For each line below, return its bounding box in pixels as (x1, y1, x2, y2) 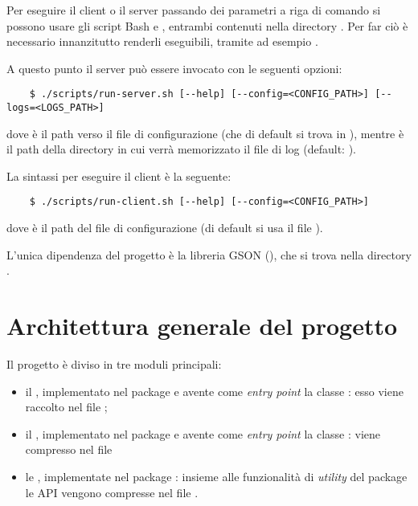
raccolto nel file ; (25, 398, 108, 415)
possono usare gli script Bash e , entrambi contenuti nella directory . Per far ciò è (6, 17, 408, 34)
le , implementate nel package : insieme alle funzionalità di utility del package (25, 468, 408, 484)
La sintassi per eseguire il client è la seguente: (6, 167, 232, 184)
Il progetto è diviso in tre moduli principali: (6, 356, 222, 373)
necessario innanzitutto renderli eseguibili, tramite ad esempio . (6, 33, 318, 50)
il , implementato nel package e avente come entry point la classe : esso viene (25, 382, 404, 399)
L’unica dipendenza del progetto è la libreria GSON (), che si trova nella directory (6, 246, 412, 263)
